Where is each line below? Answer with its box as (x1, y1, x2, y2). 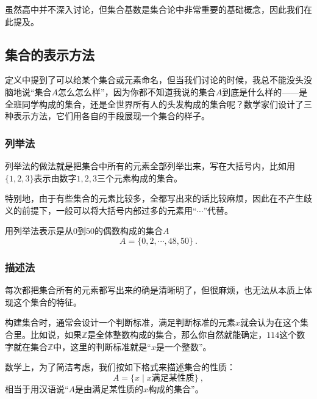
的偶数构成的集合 (94, 224, 163, 237)
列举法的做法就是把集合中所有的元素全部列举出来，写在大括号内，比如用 (5, 159, 295, 172)
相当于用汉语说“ (5, 382, 69, 395)
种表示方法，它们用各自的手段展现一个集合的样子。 (5, 109, 210, 122)
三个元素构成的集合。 (96, 171, 182, 184)
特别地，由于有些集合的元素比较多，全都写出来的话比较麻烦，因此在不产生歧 (5, 192, 312, 205)
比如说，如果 (30, 328, 82, 340)
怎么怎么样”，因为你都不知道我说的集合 (58, 85, 216, 98)
